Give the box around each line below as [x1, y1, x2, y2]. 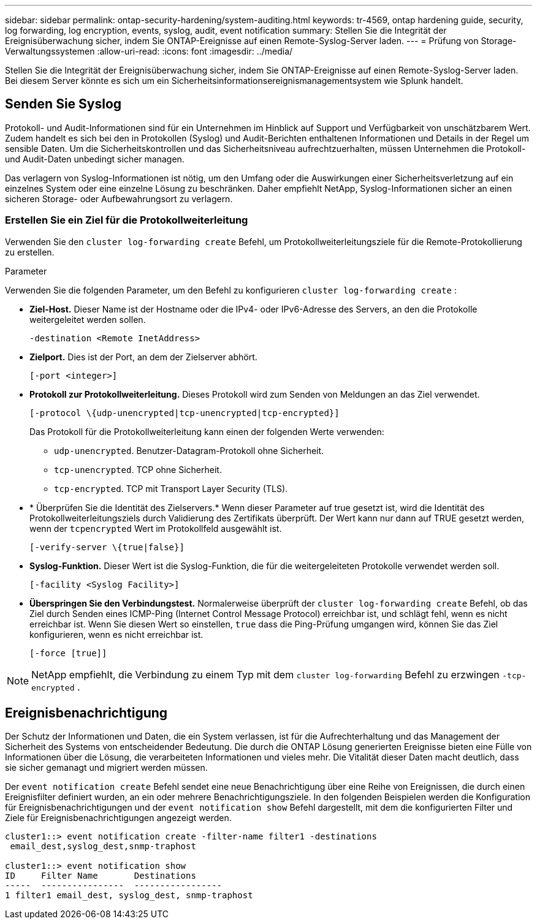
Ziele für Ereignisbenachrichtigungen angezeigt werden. [5, 812, 232, 824]
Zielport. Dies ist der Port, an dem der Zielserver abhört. [29, 351, 257, 362]
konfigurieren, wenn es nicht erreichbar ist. [29, 629, 204, 640]
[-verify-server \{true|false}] [29, 542, 185, 552]
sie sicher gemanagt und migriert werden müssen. [5, 762, 208, 773]
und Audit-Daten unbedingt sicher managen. [5, 153, 185, 164]
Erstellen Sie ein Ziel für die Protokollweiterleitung [5, 214, 248, 227]
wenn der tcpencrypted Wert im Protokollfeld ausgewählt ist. [29, 523, 282, 534]
